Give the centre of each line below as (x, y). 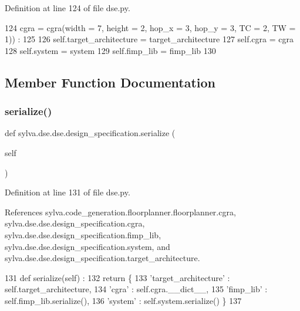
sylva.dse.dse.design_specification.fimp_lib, (83, 234)
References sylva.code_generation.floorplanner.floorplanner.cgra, (120, 212)
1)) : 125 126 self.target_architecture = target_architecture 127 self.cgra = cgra (149, 39)
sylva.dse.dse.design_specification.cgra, (75, 223)
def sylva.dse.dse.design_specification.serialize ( (90, 133)
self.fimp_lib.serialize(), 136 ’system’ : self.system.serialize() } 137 (123, 300)
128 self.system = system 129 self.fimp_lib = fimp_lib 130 (110, 50)
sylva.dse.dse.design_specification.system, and (87, 246)
